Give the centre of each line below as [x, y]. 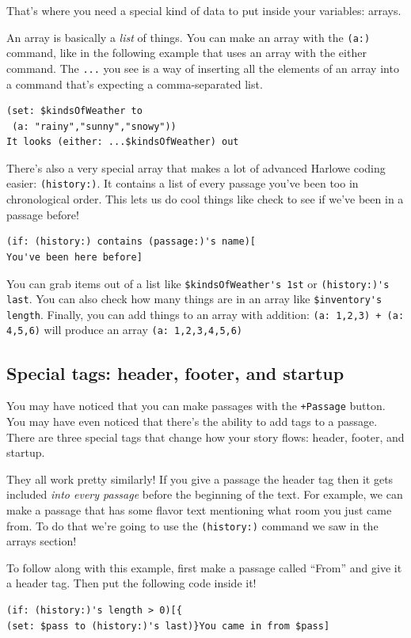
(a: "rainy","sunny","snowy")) [94, 126]
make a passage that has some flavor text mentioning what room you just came [199, 509]
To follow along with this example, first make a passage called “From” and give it [204, 567]
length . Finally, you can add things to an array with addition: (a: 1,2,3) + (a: [205, 314]
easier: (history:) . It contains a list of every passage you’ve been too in [183, 183]
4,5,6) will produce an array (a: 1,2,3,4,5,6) [125, 330]
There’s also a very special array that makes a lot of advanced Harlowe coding [196, 167]
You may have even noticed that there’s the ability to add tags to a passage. [192, 421]
